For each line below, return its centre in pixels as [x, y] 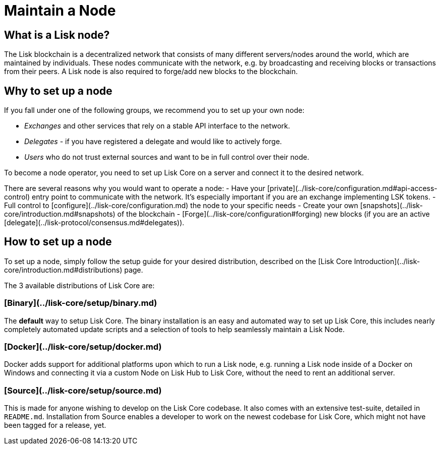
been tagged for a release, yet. [55, 425]
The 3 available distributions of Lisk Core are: [79, 285]
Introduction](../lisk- [387, 261]
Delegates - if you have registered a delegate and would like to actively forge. [153, 142]
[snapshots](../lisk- [391, 206]
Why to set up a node [58, 91]
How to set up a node [58, 242]
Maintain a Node [60, 11]
